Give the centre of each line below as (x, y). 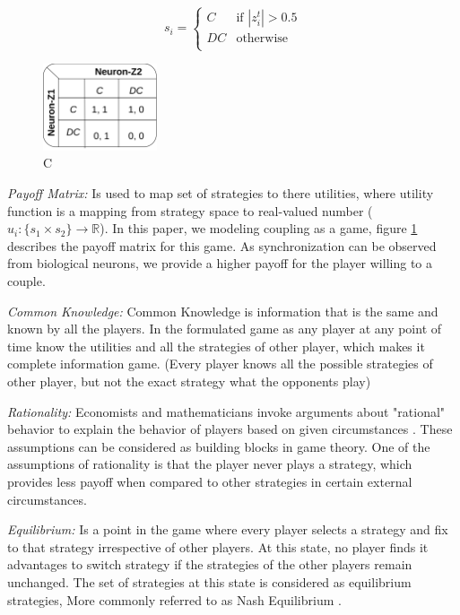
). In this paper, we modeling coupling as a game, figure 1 (259, 228)
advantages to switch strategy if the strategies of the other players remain (210, 564)
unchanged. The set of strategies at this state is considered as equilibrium (209, 581)
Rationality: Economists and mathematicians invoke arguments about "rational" (226, 411)
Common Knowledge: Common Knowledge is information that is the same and (223, 311)
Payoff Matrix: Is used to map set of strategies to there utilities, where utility (221, 193)
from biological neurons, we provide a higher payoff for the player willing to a (220, 263)
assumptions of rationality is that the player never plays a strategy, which (210, 464)
